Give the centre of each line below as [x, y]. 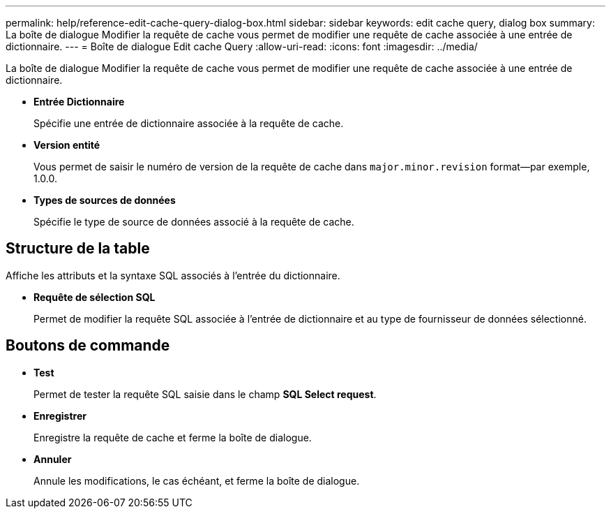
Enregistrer [60, 416]
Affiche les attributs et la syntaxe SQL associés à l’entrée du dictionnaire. [173, 275]
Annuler [53, 459]
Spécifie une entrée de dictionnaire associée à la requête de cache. [189, 123]
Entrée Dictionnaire [79, 102]
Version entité [67, 145]
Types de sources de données [105, 200]
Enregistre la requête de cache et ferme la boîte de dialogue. [173, 437]
